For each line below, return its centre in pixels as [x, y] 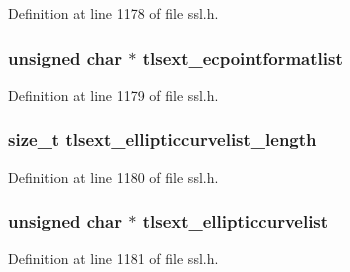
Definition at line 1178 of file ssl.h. [113, 13]
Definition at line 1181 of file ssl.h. [113, 258]
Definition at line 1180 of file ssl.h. [113, 176]
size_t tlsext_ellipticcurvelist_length [162, 139]
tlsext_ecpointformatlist [242, 57]
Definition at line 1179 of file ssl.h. [113, 94]
